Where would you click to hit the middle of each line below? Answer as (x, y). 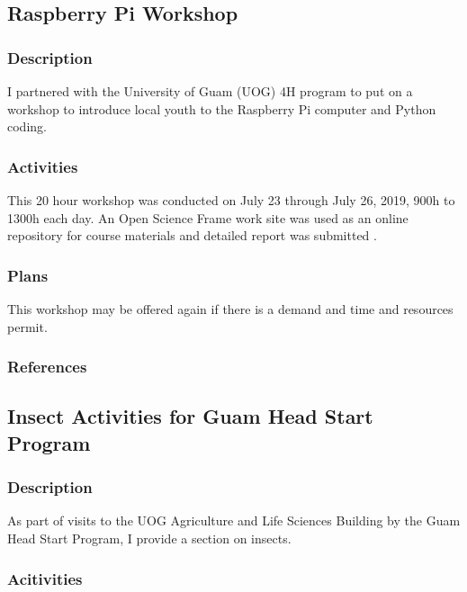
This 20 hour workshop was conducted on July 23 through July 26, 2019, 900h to (231, 200)
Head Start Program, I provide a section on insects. (149, 538)
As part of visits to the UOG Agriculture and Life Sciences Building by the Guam (234, 520)
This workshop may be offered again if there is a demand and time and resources (230, 309)
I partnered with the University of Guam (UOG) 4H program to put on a (210, 91)
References (47, 367)
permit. (27, 326)
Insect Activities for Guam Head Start (190, 416)
